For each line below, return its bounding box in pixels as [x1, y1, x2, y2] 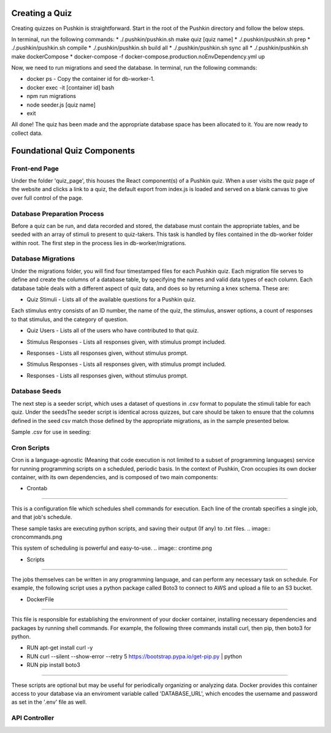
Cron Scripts [11, 443, 50, 452]
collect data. [11, 129, 43, 137]
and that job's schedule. [11, 514, 72, 521]
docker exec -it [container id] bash [26, 83, 115, 91]
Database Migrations [11, 254, 75, 263]
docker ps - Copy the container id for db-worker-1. [26, 75, 155, 83]
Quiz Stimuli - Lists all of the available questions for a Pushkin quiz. [26, 295, 196, 303]
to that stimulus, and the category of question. [11, 316, 129, 323]
